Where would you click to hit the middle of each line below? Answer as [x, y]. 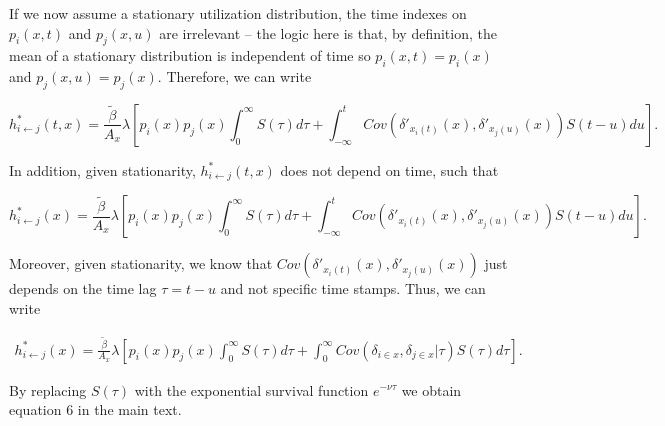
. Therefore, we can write [234, 76]
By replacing [48, 389]
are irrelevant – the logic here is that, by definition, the [328, 32]
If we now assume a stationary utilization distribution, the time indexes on [238, 13]
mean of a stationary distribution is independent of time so [190, 55]
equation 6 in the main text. [95, 409]
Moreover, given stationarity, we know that [141, 263]
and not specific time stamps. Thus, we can [353, 288]
